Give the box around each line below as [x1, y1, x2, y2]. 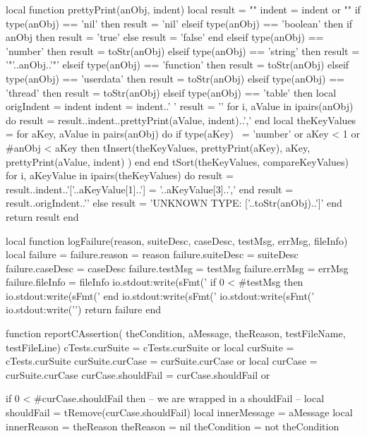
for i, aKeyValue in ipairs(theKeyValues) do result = [6, 168, 234, 183]
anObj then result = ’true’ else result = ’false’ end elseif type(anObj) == [6, 30, 324, 44]
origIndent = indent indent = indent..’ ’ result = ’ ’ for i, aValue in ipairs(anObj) [6, 99, 354, 114]
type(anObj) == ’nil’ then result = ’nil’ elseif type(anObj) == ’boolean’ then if [6, 16, 353, 30]
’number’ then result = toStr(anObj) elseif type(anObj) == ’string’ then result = [6, 43, 360, 58]
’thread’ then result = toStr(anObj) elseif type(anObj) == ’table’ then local [6, 85, 337, 99]
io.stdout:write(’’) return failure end [6, 302, 162, 317]
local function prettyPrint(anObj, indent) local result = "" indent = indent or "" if [6, 2, 361, 16]
